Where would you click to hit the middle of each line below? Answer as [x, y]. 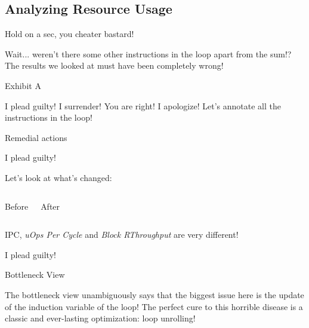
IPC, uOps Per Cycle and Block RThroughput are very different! [122, 234]
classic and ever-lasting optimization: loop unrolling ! [100, 318]
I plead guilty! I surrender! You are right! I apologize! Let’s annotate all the [143, 105]
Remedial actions [36, 137]
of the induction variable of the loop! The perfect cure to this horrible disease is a [154, 306]
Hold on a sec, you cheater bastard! [69, 34]
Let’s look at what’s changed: [58, 177]
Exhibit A [23, 85]
